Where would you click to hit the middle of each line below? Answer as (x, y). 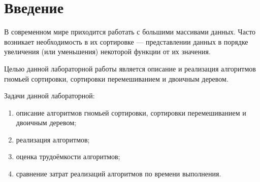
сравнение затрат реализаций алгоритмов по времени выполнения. (119, 174)
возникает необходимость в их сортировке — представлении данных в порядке (126, 41)
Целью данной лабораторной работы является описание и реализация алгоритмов (130, 68)
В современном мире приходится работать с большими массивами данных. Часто (130, 32)
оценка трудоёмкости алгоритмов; (68, 156)
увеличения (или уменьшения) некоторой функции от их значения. (107, 51)
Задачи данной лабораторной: (50, 96)
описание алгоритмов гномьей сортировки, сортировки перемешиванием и (131, 112)
